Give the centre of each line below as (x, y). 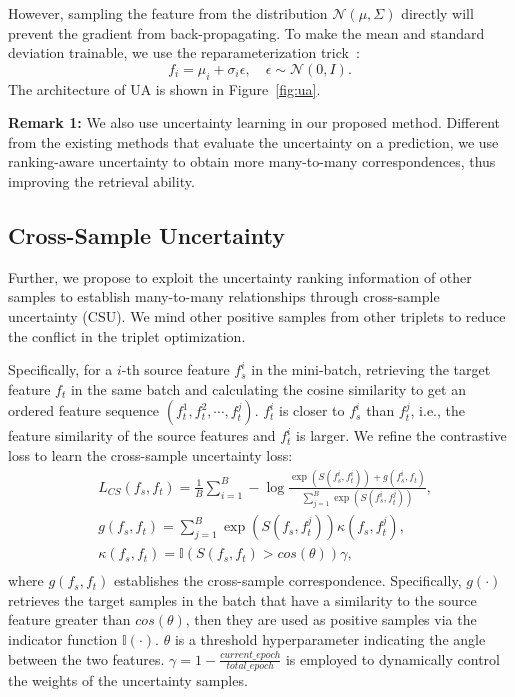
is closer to (312, 410)
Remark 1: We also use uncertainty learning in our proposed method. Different (254, 122)
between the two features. (86, 658)
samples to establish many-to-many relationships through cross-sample (224, 296)
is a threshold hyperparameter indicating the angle (330, 639)
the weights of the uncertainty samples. (128, 680)
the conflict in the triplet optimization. (127, 335)
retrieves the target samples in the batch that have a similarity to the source (242, 599)
